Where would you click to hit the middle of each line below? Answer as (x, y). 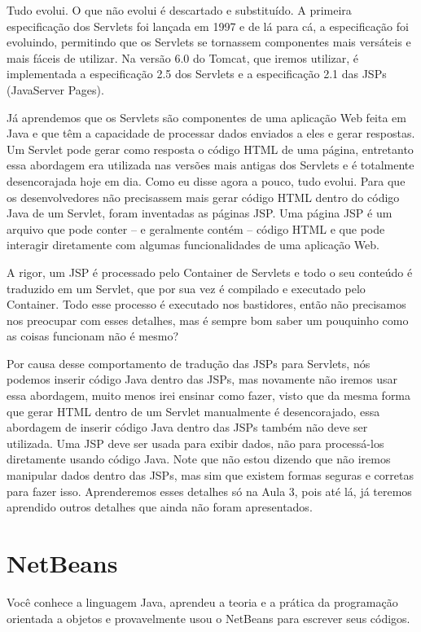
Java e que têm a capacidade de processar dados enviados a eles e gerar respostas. (211, 133)
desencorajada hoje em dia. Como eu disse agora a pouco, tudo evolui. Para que (206, 180)
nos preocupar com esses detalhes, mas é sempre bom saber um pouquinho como (208, 320)
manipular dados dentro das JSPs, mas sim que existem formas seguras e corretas (210, 475)
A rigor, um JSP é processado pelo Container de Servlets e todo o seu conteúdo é (210, 272)
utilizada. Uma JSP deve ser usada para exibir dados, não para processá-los (195, 443)
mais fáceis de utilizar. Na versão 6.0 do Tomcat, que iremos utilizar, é (183, 57)
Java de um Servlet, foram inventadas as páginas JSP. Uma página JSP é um (200, 213)
